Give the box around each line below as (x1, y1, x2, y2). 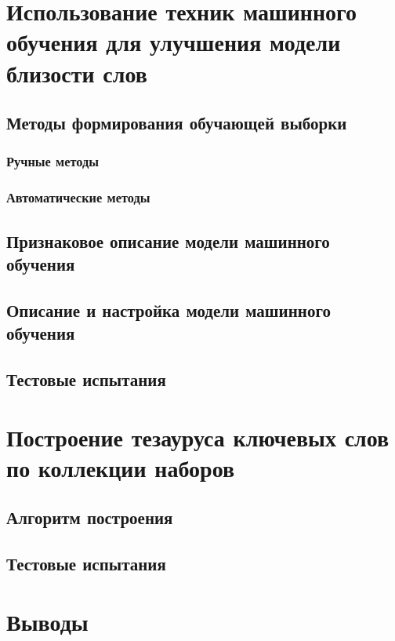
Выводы (6, 605, 89, 637)
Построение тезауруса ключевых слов (6, 421, 390, 453)
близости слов (6, 56, 147, 89)
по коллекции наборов (6, 451, 235, 483)
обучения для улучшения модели (6, 26, 341, 58)
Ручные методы (6, 151, 100, 171)
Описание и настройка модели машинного (6, 297, 331, 322)
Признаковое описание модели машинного (6, 228, 330, 253)
